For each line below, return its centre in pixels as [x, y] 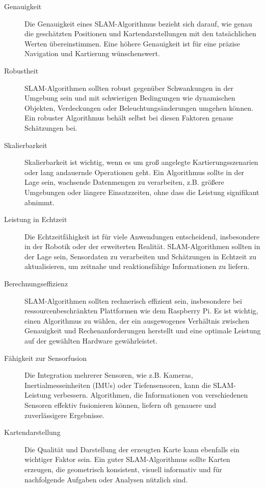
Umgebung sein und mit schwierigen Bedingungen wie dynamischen [130, 98]
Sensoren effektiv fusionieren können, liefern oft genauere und [121, 405]
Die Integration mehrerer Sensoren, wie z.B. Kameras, [109, 375]
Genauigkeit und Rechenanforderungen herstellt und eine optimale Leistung [143, 331]
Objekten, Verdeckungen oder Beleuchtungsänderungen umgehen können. [139, 107]
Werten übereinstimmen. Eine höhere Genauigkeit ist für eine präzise [132, 43]
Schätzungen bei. [51, 127]
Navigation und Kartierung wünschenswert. [92, 53]
